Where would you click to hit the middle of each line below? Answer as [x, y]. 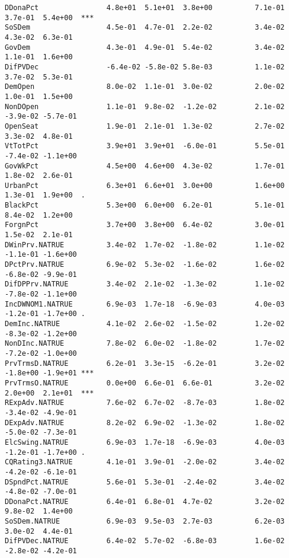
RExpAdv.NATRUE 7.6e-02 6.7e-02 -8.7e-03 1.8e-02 [145, 403]
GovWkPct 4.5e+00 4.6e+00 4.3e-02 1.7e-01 [145, 166]
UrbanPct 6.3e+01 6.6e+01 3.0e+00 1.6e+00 [145, 185]
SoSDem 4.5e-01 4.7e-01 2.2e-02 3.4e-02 [145, 28]
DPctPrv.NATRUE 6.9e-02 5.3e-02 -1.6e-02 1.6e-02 [145, 265]
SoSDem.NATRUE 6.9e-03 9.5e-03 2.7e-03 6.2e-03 [145, 522]
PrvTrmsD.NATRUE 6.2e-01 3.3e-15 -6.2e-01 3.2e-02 [145, 363]
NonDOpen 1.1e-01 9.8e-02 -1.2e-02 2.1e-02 [145, 106]
